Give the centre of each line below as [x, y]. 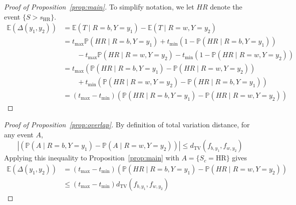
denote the [226, 7]
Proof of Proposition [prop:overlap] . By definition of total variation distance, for [127, 124]
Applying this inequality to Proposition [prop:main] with [92, 158]
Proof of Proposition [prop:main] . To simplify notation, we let [99, 7]
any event [19, 134]
